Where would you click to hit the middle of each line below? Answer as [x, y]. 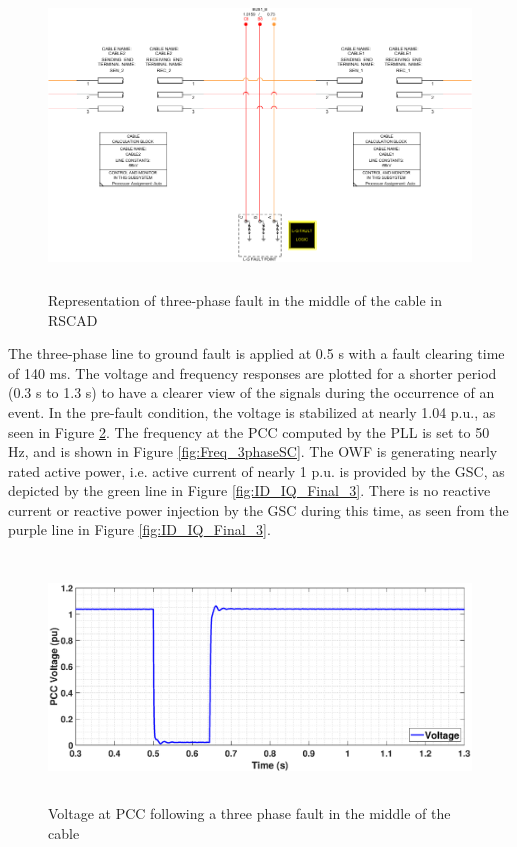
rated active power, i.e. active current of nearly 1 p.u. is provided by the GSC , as [256, 470]
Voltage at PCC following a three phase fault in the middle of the [249, 813]
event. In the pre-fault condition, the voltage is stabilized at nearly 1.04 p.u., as [252, 411]
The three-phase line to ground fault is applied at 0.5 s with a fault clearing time [256, 353]
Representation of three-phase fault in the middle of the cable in [245, 299]
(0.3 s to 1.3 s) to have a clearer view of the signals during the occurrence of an [251, 392]
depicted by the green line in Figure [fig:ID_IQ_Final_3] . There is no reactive [249, 490]
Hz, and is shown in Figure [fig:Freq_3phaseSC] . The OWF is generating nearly [253, 451]
